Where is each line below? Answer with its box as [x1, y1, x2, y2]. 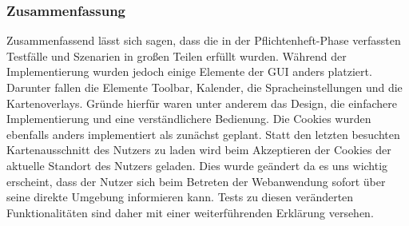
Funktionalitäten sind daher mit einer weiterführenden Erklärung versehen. [6, 204, 374, 220]
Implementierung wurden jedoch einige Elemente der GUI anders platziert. [6, 63, 372, 80]
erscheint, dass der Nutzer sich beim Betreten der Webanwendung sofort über [6, 172, 386, 189]
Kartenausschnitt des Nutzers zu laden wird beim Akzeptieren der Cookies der [6, 141, 391, 158]
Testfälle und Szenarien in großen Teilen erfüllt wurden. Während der [6, 47, 347, 64]
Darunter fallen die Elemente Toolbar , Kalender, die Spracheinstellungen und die [6, 79, 403, 95]
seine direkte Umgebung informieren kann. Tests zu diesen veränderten [6, 188, 354, 205]
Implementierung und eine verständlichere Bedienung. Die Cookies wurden [6, 110, 371, 127]
